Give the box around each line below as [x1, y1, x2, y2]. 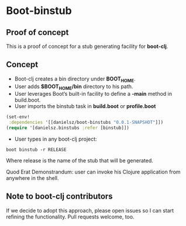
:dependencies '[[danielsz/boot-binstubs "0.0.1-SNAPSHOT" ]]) [8, 120, 164, 126]
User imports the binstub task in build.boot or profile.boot [14, 103, 156, 110]
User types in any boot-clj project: [14, 135, 98, 142]
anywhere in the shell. [6, 175, 60, 182]
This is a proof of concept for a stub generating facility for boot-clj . [6, 43, 168, 50]
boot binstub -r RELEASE [6, 147, 67, 153]
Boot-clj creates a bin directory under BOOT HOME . [14, 75, 136, 84]
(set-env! [6, 114, 30, 120]
